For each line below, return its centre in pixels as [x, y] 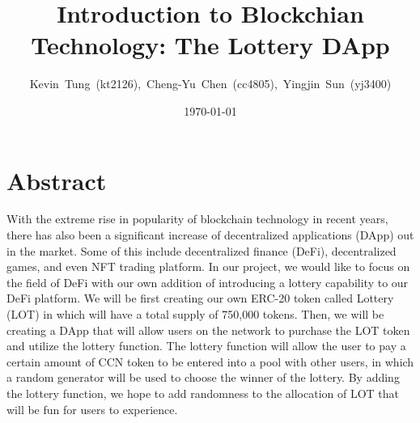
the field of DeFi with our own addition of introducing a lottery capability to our [208, 282]
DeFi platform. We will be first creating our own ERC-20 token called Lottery [200, 298]
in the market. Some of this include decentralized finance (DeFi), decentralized [202, 250]
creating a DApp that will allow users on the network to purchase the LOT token [208, 330]
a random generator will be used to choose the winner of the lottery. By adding [203, 377]
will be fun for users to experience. [92, 409]
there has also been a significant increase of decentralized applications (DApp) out [210, 235]
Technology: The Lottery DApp [210, 45]
